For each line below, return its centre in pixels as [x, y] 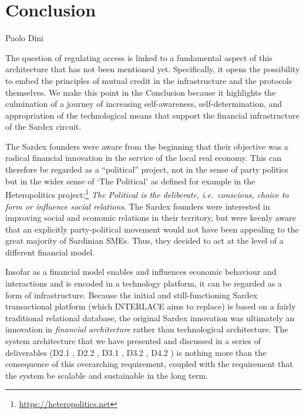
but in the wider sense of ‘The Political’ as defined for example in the [130, 181]
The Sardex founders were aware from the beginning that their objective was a [147, 146]
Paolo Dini [24, 38]
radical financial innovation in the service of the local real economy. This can [144, 158]
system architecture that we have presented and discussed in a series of [133, 341]
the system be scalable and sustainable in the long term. [107, 375]
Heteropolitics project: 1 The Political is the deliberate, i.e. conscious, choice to [147, 193]
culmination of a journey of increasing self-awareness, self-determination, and [144, 104]
